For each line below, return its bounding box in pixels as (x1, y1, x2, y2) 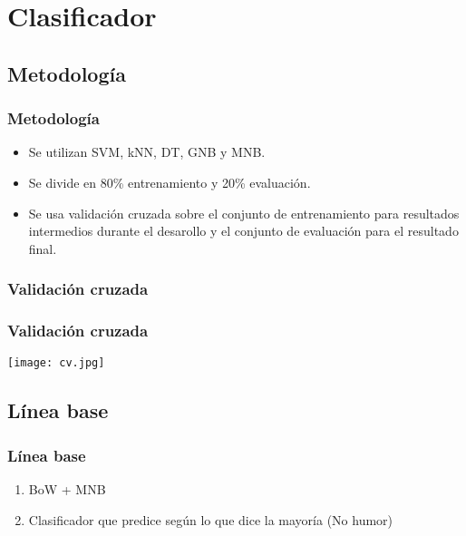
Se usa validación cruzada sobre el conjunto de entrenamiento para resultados (28, 203, 460, 222)
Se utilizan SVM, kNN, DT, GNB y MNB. (28, 142, 266, 161)
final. (28, 239, 57, 258)
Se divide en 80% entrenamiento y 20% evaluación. (28, 172, 311, 191)
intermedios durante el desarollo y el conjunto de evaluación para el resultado (28, 221, 459, 240)
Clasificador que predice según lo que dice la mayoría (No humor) (28, 510, 393, 529)
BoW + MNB (28, 480, 106, 499)
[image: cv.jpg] (7, 356, 105, 370)
